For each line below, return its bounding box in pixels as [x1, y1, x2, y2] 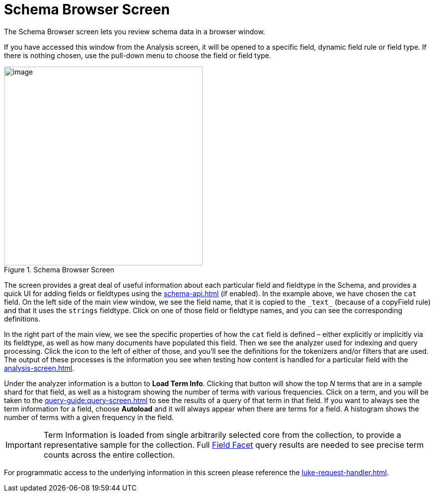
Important [5, 439, 42, 450]
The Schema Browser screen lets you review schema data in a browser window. [4, 27, 265, 36]
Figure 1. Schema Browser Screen [4, 265, 114, 274]
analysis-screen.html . [4, 363, 74, 372]
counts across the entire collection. [43, 449, 175, 460]
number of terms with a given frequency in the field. [4, 413, 174, 421]
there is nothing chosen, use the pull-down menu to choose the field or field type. [4, 51, 271, 60]
